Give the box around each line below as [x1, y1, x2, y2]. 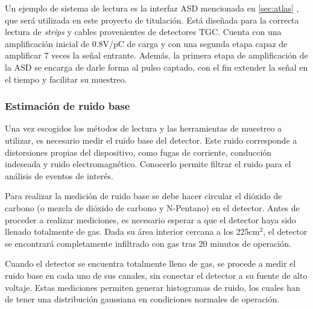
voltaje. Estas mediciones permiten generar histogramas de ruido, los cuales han [5, 281, 300, 293]
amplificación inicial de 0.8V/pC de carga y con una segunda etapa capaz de [5, 37, 288, 49]
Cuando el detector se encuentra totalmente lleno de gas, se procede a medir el [5, 257, 296, 270]
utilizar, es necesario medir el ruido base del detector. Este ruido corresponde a [5, 133, 297, 146]
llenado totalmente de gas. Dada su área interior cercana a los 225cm [5, 225, 260, 238]
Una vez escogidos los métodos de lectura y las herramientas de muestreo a [5, 122, 282, 135]
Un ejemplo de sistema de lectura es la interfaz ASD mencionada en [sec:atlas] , [5, 2, 299, 14]
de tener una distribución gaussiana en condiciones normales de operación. [5, 293, 280, 305]
